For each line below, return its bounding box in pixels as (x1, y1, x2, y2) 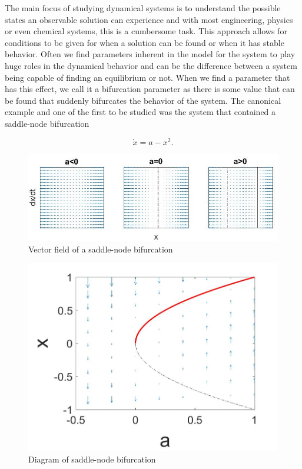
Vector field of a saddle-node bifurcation (28, 242, 173, 255)
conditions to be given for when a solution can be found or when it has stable (5, 36, 284, 48)
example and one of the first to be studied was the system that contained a (5, 106, 276, 118)
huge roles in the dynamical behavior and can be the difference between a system (5, 59, 297, 71)
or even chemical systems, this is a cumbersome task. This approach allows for (5, 25, 287, 37)
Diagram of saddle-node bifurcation (28, 452, 156, 465)
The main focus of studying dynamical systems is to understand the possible (5, 2, 281, 14)
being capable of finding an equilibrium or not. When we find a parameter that (5, 71, 290, 83)
